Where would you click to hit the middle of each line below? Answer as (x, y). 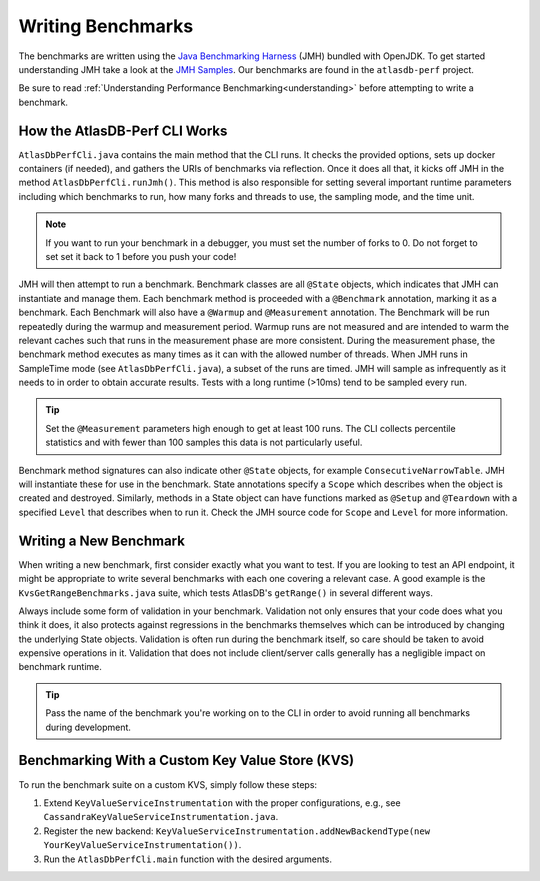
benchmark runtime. (60, 667)
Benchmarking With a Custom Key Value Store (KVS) (186, 760)
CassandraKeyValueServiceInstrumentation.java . (161, 817)
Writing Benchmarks (106, 26)
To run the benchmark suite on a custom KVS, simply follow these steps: (168, 784)
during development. (88, 727)
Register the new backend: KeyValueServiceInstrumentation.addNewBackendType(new (236, 831)
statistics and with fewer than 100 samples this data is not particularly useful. (204, 442)
